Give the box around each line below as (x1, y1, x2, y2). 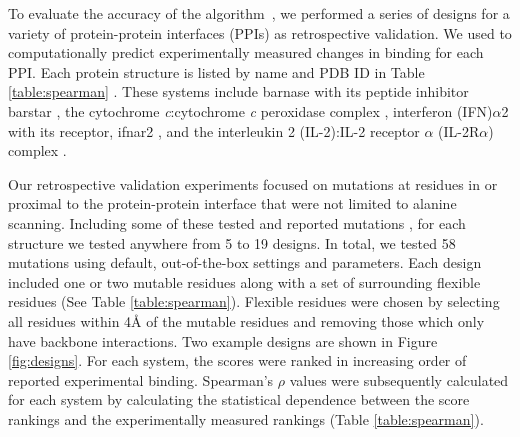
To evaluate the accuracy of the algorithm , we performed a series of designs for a (8, 3, 510, 23)
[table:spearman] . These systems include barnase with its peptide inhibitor (8, 81, 469, 102)
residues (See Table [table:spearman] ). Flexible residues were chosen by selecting (8, 291, 500, 312)
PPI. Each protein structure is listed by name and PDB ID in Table (8, 61, 425, 82)
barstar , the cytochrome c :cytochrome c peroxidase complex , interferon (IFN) (8, 100, 493, 121)
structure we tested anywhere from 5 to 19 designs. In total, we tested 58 (8, 232, 456, 253)
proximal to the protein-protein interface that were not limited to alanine (8, 193, 457, 214)
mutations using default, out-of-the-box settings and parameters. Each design (8, 252, 482, 273)
